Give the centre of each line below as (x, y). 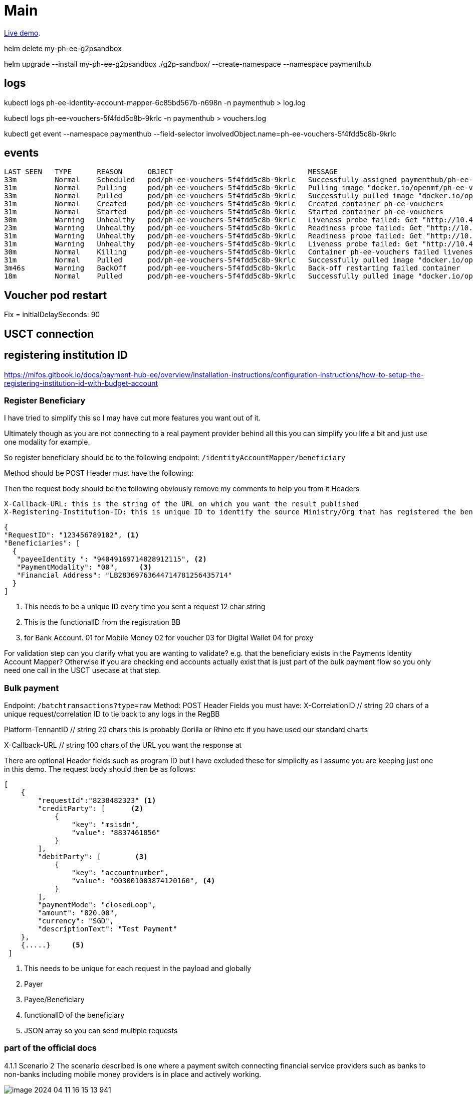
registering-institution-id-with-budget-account (81, 383)
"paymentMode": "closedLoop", (97, 905)
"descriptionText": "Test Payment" (107, 929)
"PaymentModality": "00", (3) (84, 567)
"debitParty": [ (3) (93, 857)
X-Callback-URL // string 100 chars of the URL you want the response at (123, 745)
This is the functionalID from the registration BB (102, 622)
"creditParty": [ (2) (91, 809)
